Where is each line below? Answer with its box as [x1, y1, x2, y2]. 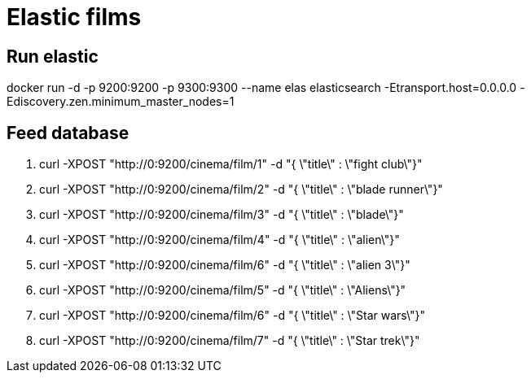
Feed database [7, 122, 129, 143]
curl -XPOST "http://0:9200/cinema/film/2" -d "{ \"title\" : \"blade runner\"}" [39, 182, 443, 197]
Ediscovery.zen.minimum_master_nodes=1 [7, 94, 235, 109]
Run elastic [7, 46, 99, 67]
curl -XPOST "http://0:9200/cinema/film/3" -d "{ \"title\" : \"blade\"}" [39, 207, 404, 222]
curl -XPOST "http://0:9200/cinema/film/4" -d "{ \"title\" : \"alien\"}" [39, 233, 400, 247]
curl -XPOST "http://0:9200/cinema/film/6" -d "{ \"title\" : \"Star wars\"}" [39, 308, 426, 323]
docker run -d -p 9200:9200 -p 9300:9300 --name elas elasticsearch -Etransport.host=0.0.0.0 [7, 81, 517, 95]
